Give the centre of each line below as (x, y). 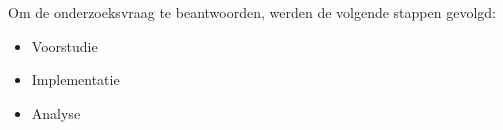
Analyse (56, 112)
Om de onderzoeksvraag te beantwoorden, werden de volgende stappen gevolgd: (252, 12)
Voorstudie (64, 45)
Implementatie (75, 79)
